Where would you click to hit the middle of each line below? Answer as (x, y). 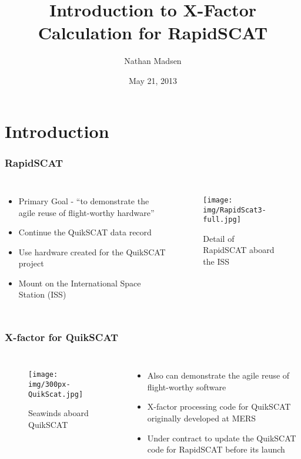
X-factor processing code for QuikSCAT (219, 406)
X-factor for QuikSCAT (62, 337)
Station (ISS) (42, 294)
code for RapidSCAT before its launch (216, 449)
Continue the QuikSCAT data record (85, 232)
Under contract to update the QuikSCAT (222, 438)
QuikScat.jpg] (56, 394)
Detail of (219, 238)
